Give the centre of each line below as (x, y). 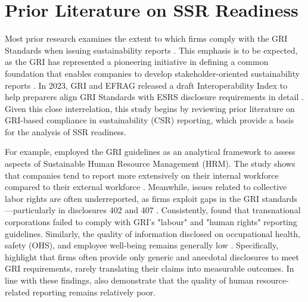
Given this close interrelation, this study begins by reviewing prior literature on (150, 108)
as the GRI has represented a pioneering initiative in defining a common (137, 62)
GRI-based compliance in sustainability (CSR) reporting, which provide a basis (150, 120)
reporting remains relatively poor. (94, 292)
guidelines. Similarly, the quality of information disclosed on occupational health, (153, 233)
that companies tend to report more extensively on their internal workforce (142, 175)
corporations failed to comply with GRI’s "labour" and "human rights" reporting (151, 222)
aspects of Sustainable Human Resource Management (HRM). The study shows (150, 164)
